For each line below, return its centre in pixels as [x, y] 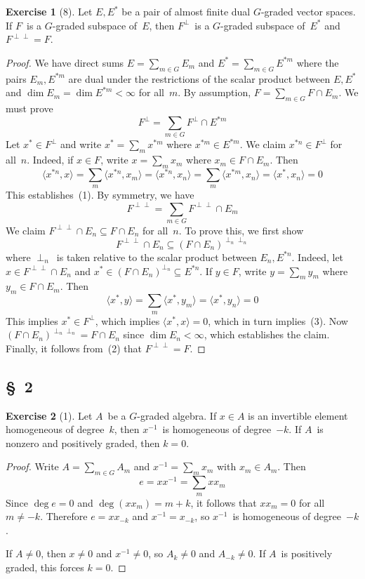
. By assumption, [214, 92]
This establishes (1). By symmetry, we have [100, 195]
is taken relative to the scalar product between [157, 257]
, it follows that [224, 502]
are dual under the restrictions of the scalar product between [199, 78]
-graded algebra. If [177, 415]
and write [81, 144]
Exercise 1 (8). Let [49, 11]
